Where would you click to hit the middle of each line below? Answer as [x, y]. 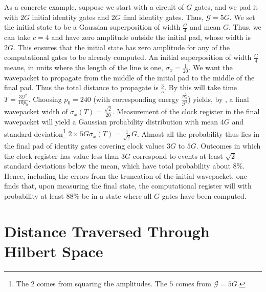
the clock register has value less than [62, 155]
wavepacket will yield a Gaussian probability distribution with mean [111, 121]
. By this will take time [201, 87]
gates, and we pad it [226, 7]
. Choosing [45, 99]
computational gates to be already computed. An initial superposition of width [128, 57]
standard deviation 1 [35, 133]
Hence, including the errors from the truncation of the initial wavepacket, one [126, 175]
